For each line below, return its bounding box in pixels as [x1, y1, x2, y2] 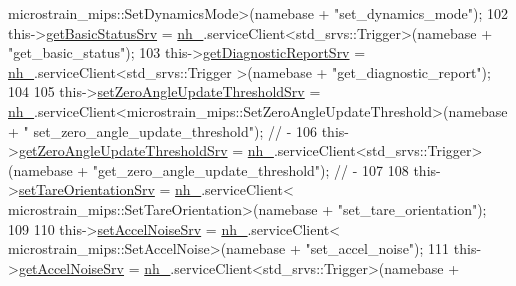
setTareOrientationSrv [18, 179, 155, 200]
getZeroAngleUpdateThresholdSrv [18, 140, 228, 161]
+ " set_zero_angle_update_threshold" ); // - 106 [8, 120, 318, 141]
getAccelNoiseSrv [18, 257, 125, 278]
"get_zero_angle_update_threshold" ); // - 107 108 [92, 159, 409, 180]
